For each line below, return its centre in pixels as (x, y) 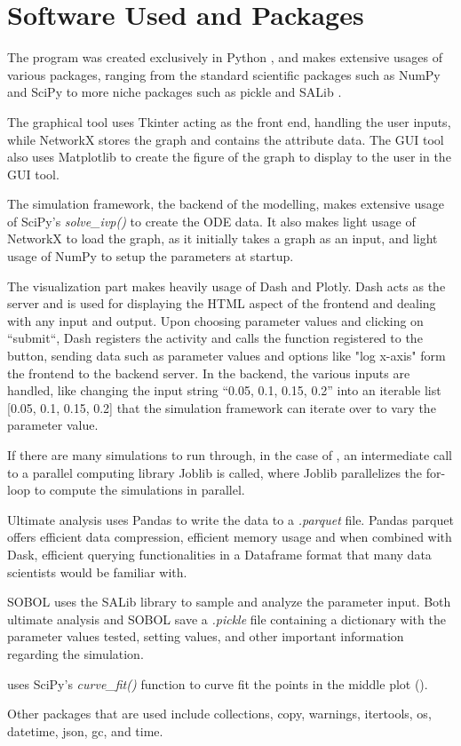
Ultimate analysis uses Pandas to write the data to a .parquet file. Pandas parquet (230, 519)
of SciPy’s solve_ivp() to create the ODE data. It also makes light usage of (211, 221)
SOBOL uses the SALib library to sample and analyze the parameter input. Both (229, 602)
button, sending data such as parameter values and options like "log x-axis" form (227, 356)
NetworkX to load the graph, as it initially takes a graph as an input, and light (223, 238)
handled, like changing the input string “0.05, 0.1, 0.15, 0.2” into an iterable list (224, 390)
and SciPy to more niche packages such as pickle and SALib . (175, 92)
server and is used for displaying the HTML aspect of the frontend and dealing (222, 303)
